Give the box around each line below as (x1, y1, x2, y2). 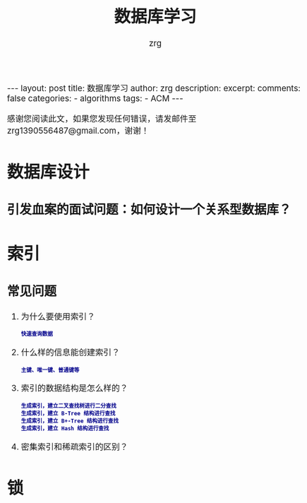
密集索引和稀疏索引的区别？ (20, 441, 128, 452)
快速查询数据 (20, 331, 53, 338)
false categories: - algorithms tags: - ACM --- (7, 93, 183, 104)
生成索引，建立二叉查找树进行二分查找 (20, 403, 116, 410)
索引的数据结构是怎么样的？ (20, 383, 128, 394)
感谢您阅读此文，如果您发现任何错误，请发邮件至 (7, 113, 197, 124)
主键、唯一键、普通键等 (20, 367, 80, 374)
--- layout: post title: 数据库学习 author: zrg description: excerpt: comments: (7, 83, 301, 94)
